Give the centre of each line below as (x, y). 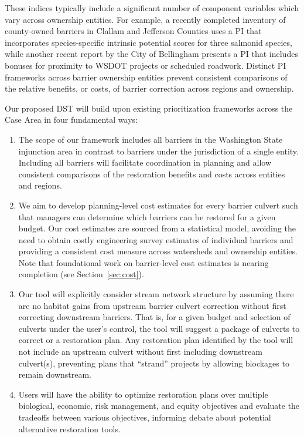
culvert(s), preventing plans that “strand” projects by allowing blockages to (154, 363)
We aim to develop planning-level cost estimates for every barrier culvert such (158, 205)
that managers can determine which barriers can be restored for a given (147, 216)
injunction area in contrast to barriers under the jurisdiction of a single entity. (158, 151)
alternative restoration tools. (69, 428)
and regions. (40, 185)
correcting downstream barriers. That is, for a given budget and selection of (154, 317)
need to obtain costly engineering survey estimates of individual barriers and (156, 239)
